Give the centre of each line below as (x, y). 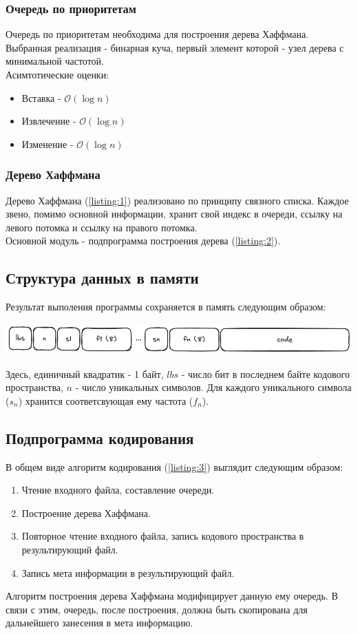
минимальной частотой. (55, 61)
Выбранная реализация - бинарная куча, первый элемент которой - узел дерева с (175, 47)
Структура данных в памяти (102, 278)
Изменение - (48, 144)
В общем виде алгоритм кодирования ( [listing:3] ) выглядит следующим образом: (175, 466)
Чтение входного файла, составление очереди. (118, 490)
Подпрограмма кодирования (100, 437)
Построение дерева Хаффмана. (86, 513)
